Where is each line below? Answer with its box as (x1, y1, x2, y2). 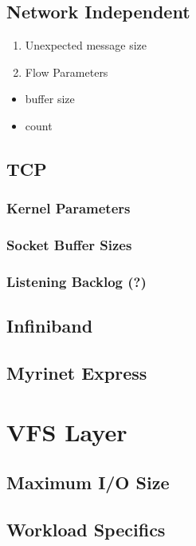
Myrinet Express (6, 361, 147, 385)
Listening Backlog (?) (6, 271, 147, 291)
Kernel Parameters (6, 198, 131, 218)
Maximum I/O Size (6, 470, 170, 495)
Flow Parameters (25, 63, 108, 80)
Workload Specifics (6, 517, 166, 541)
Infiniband (6, 313, 93, 338)
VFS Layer (6, 415, 127, 448)
